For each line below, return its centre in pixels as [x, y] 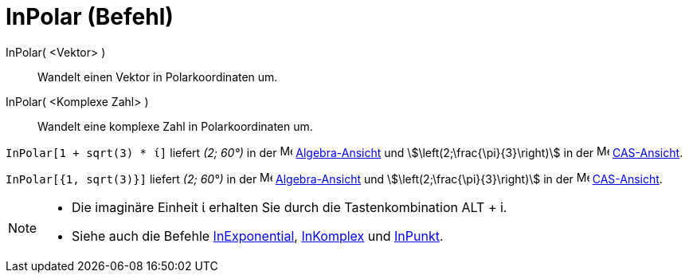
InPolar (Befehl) [90, 17]
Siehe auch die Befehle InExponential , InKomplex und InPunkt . [258, 236]
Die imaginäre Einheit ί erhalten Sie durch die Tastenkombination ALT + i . [290, 207]
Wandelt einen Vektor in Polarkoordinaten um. [158, 77]
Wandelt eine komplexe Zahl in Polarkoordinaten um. [175, 126]
